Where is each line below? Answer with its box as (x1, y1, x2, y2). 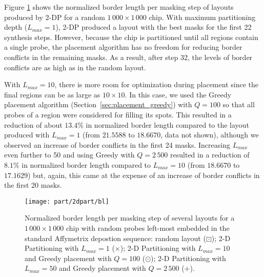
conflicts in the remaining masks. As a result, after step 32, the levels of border (4, 51, 253, 62)
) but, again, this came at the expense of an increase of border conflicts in (27, 169, 260, 180)
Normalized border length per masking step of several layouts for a (25, 212, 235, 223)
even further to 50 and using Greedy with (4, 149, 135, 160)
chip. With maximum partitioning (149, 11, 256, 22)
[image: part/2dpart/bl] (25, 197, 109, 205)
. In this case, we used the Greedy (125, 89, 232, 100)
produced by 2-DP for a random (4, 11, 105, 22)
